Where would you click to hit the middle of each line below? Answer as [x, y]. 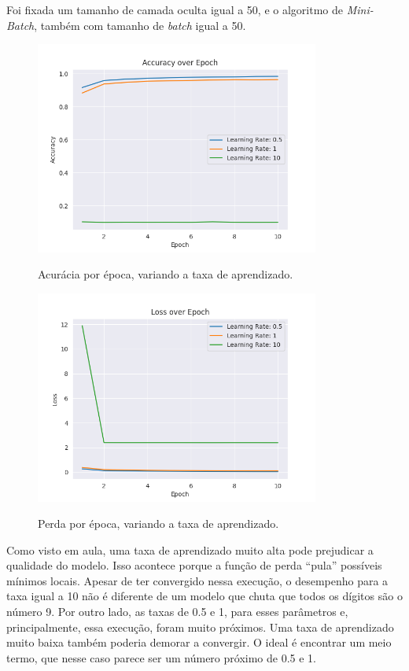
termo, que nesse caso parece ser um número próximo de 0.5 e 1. [161, 657]
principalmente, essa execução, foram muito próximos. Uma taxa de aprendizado [200, 627]
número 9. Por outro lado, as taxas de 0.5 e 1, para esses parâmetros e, [177, 612]
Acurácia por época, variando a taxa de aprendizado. [166, 274]
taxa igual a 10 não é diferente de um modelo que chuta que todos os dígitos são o [204, 596]
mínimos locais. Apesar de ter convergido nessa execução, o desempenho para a [197, 580]
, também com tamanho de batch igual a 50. [140, 25]
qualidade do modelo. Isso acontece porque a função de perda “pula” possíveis [194, 565]
